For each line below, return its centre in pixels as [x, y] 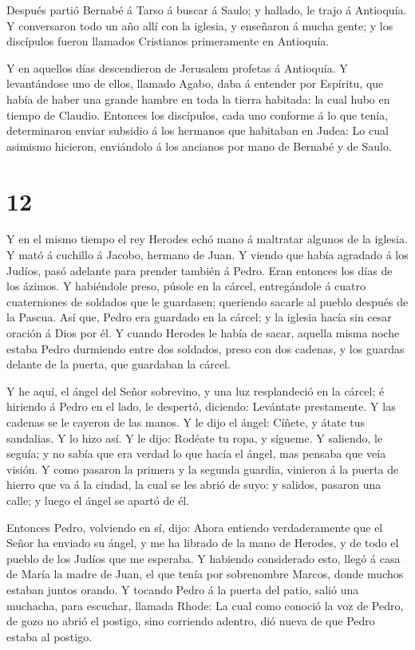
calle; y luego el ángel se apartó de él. [98, 500]
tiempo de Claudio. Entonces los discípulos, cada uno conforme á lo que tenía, [198, 114]
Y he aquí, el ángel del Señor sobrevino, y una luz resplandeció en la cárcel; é [196, 390]
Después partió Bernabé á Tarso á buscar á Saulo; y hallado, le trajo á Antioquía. [207, 10]
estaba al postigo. [49, 636]
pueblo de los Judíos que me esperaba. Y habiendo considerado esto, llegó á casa [204, 558]
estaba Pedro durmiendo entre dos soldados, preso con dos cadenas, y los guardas [206, 348]
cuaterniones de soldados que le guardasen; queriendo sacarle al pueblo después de [207, 301]
